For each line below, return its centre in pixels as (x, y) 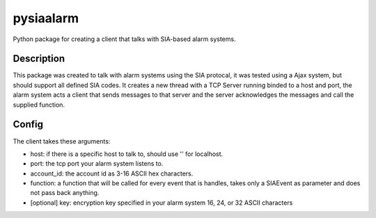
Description (39, 59)
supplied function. (39, 104)
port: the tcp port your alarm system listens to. (97, 164)
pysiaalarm (46, 18)
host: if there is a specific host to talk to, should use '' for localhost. (127, 154)
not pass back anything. (65, 193)
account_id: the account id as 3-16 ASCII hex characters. (112, 173)
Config (28, 124)
